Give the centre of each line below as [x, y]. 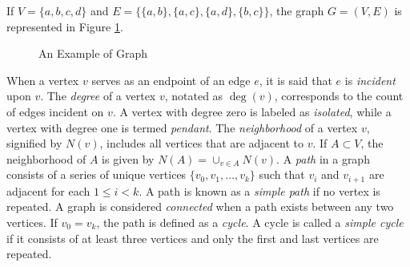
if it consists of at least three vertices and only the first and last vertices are [193, 238]
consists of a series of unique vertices [96, 174]
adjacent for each [48, 190]
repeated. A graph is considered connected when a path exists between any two [200, 206]
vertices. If [32, 222]
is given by [128, 158]
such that [282, 174]
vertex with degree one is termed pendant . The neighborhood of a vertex [182, 127]
